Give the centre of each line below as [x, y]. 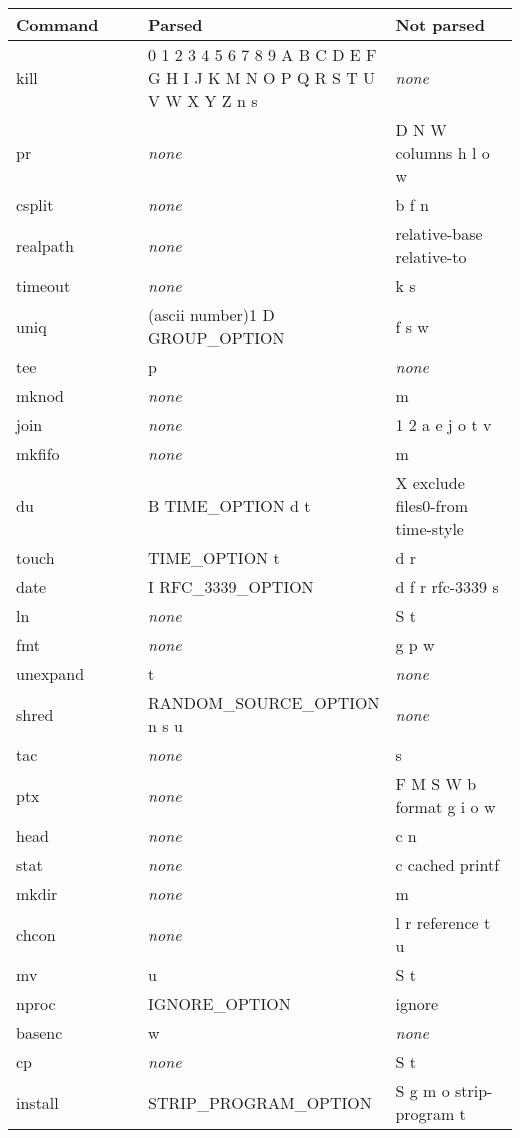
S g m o [422, 1090]
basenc [39, 1032]
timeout [43, 285]
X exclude [430, 482]
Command [57, 24]
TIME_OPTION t [214, 557]
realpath [45, 245]
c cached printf [447, 864]
